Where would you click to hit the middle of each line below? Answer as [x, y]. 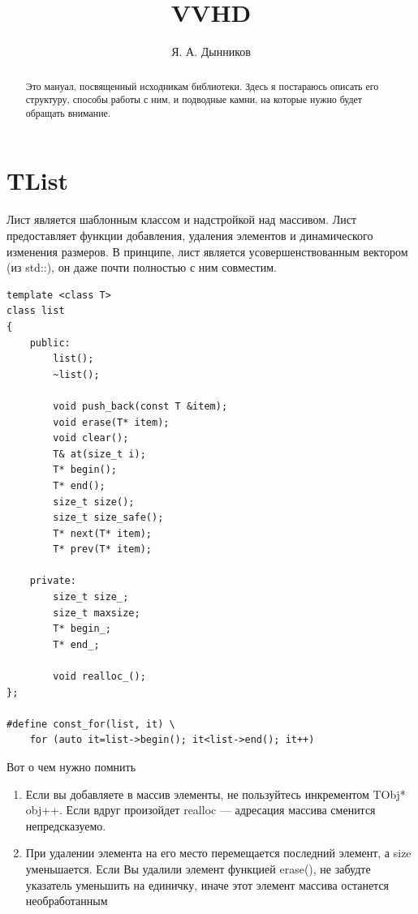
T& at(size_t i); [99, 454]
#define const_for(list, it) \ [91, 724]
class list [36, 311]
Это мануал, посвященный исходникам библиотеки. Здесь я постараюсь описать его [202, 86]
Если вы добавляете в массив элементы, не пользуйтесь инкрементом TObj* [215, 794]
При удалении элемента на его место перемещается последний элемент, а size [218, 853]
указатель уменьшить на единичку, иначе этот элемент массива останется [207, 884]
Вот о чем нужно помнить [71, 767]
